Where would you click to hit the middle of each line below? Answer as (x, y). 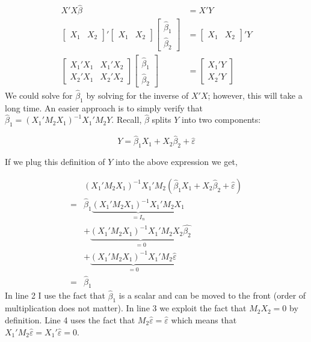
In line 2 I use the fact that (55, 295)
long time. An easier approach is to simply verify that (104, 107)
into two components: (221, 120)
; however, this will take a (255, 95)
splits (162, 120)
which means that (204, 319)
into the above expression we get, (177, 162)
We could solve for (39, 95)
